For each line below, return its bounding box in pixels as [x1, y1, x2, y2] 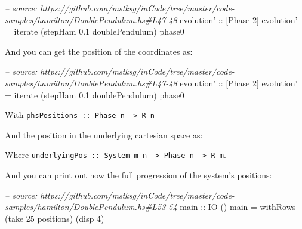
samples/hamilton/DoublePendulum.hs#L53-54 [5, 200, 177, 213]
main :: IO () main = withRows [180, 200, 296, 213]
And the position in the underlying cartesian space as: [5, 128, 203, 141]
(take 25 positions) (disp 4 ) [5, 212, 104, 224]
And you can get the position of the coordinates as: [5, 45, 193, 57]
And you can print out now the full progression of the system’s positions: [5, 169, 272, 181]
